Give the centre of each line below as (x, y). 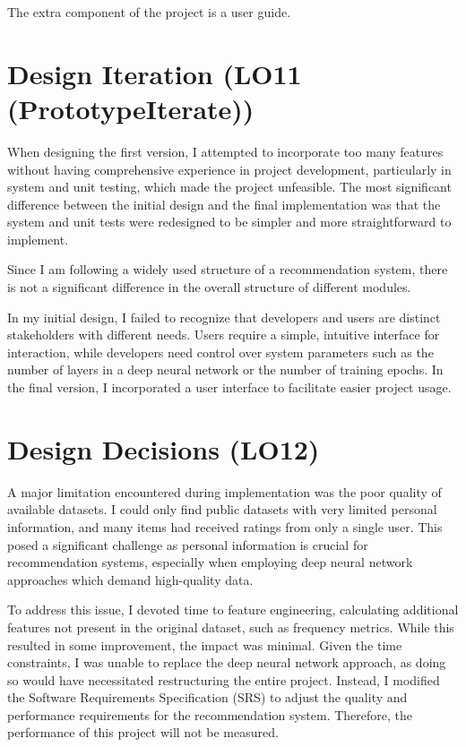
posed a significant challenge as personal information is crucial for (188, 544)
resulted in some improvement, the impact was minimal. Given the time (205, 644)
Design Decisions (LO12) (164, 448)
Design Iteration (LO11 (155, 73)
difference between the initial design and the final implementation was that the (224, 204)
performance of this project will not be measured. (143, 732)
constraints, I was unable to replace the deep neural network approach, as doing (227, 662)
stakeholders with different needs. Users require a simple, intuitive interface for (224, 335)
